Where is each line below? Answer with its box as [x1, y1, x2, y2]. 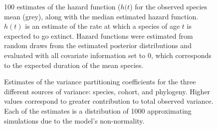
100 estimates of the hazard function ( [4, 1, 121, 11]
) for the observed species [130, 1, 208, 11]
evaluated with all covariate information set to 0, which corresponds [4, 50, 212, 60]
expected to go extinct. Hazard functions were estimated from [4, 30, 193, 41]
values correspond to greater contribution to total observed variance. [4, 96, 214, 106]
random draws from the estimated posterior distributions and [4, 40, 192, 51]
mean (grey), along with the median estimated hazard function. [4, 11, 199, 21]
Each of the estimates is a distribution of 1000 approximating [4, 105, 192, 116]
